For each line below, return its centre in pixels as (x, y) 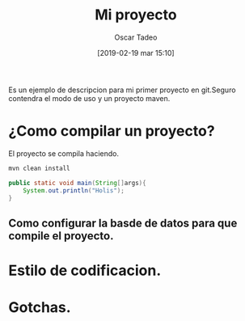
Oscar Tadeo (136, 37)
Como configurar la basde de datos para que (123, 223)
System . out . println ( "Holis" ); (74, 190)
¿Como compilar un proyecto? (112, 131)
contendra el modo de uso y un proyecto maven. (89, 98)
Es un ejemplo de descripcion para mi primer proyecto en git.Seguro (122, 90)
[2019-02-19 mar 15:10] (136, 53)
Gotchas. (40, 308)
